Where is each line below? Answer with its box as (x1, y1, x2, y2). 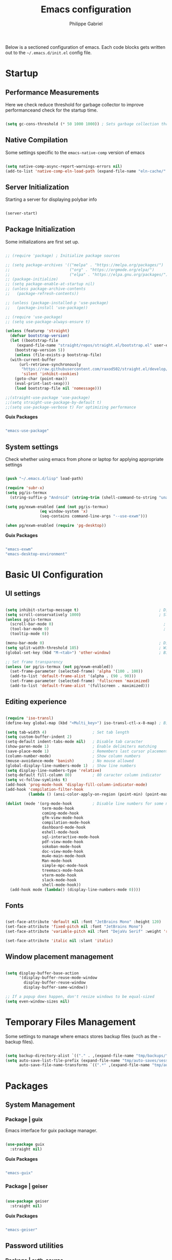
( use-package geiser (5, 1199, 50, 1204)
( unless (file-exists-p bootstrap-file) (14, 352, 102, 358)
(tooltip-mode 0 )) (10, 631, 50, 637)
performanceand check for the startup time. (5, 107, 98, 113)
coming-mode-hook (41, 810, 79, 816)
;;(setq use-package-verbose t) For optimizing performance (5, 404, 137, 410)
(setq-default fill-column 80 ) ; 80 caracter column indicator (5, 772, 161, 778)
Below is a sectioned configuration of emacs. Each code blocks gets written (5, 44, 165, 50)
